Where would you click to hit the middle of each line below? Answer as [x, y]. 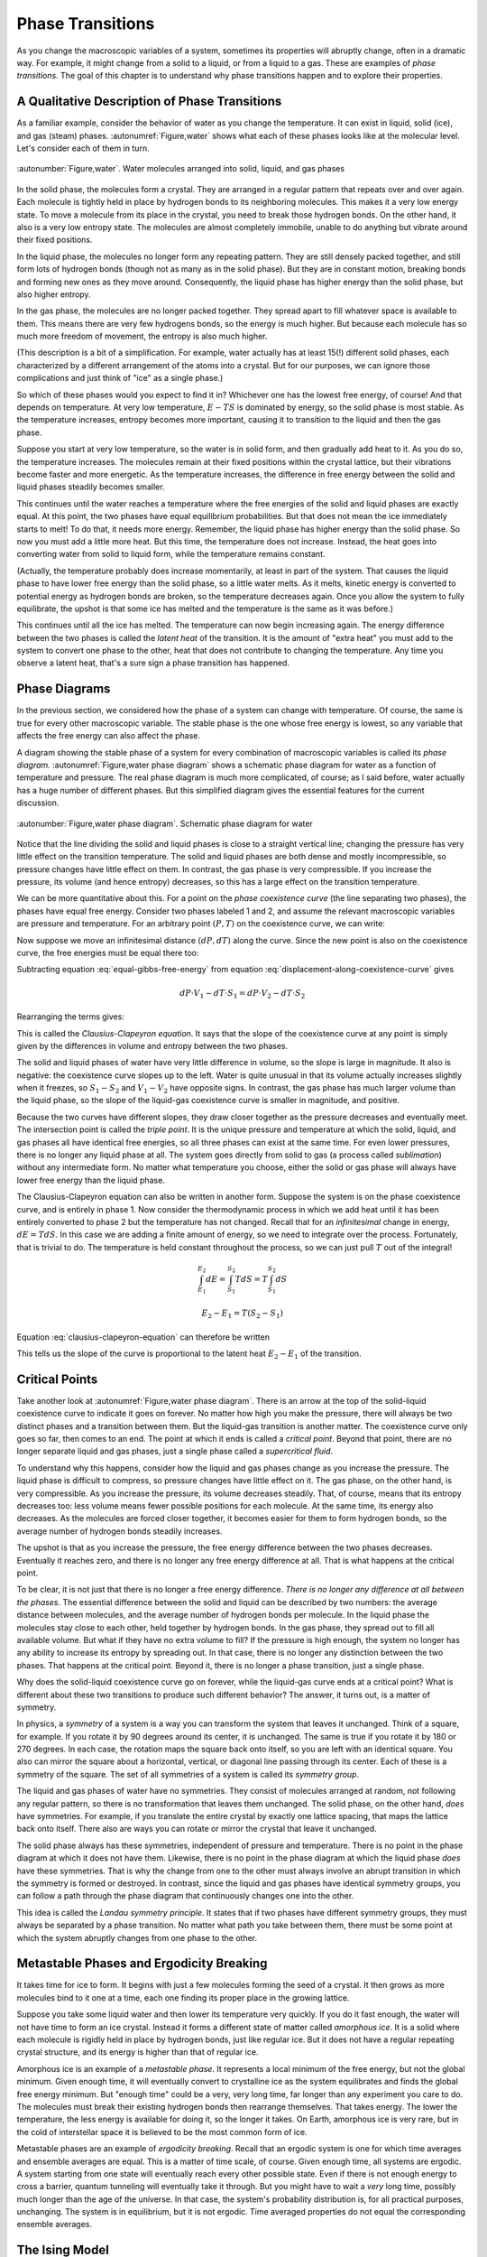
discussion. [38, 803]
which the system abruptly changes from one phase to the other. [137, 1937]
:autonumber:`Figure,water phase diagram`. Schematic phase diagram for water [165, 823]
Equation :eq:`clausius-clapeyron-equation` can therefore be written [143, 1337]
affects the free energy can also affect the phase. [109, 736]
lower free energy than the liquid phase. [91, 1180]
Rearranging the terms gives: [71, 1017]
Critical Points [57, 1379]
